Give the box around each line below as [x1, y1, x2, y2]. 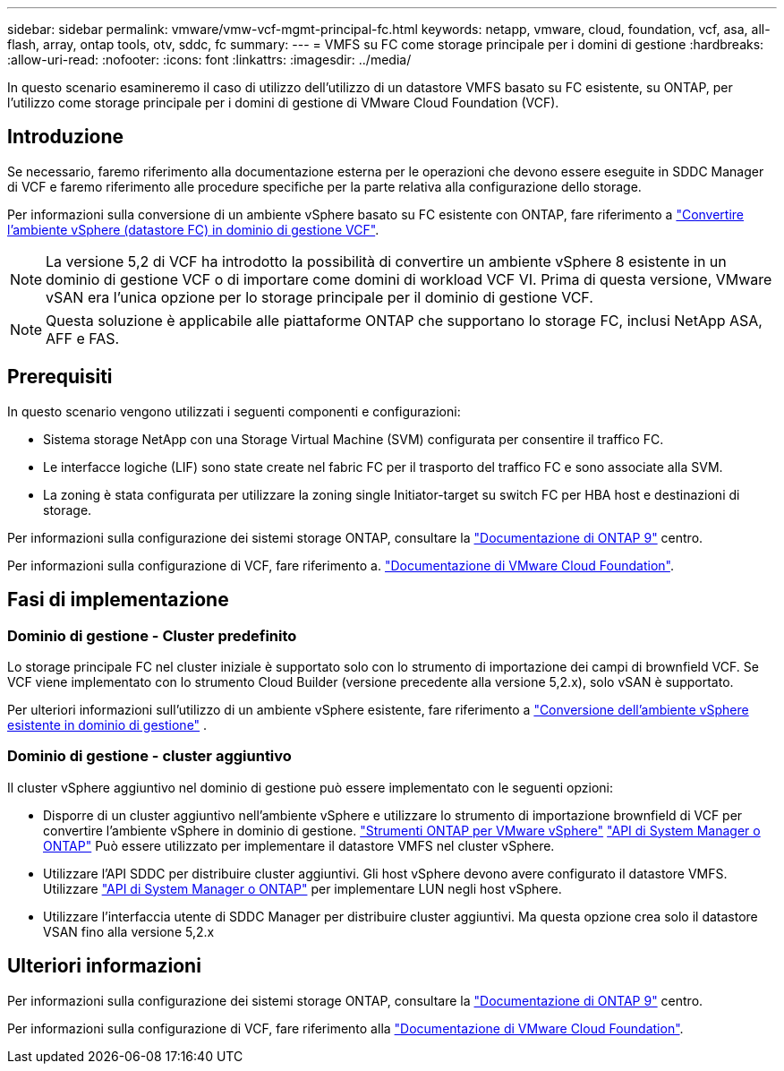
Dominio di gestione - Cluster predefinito [7, 626, 297, 645]
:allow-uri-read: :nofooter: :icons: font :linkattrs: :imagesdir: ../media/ [7, 52, 412, 67]
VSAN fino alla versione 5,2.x [43, 923, 215, 939]
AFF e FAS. [46, 329, 120, 347]
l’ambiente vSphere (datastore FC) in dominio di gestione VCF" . [7, 221, 379, 237]
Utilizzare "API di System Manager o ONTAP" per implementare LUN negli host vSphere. [43, 880, 562, 896]
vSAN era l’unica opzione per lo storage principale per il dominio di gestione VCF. [46, 287, 593, 306]
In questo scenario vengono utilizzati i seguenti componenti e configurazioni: [7, 403, 461, 419]
